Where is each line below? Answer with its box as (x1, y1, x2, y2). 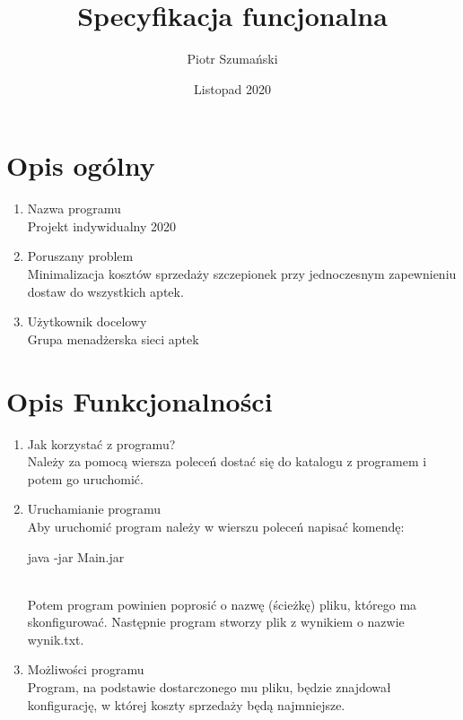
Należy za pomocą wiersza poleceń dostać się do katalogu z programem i (27, 452, 427, 471)
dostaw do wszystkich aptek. (27, 282, 184, 300)
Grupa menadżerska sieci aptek (27, 329, 199, 348)
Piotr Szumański (187, 49, 278, 68)
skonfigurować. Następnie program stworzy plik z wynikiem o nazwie (27, 612, 405, 631)
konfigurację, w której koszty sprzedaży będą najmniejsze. (27, 695, 345, 714)
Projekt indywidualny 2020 (27, 216, 176, 235)
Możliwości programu (27, 660, 144, 679)
